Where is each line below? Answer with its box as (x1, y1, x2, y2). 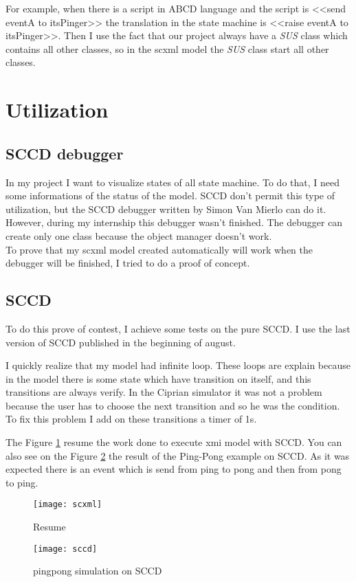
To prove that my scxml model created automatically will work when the (5, 242, 313, 256)
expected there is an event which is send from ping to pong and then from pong (5, 462, 342, 476)
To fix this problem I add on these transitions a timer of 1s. (5, 412, 257, 426)
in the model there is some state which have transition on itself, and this (5, 371, 311, 385)
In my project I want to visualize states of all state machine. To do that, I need (5, 175, 340, 189)
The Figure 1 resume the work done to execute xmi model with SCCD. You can (5, 435, 342, 449)
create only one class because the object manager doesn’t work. (5, 228, 272, 243)
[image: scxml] (33, 500, 102, 510)
